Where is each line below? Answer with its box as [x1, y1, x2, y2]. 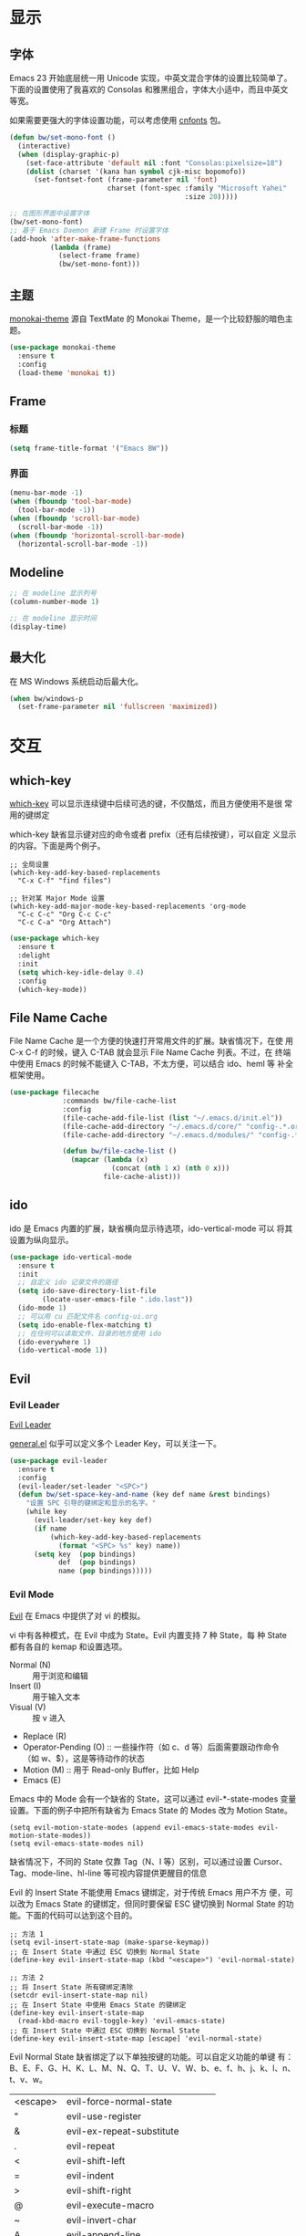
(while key [25, 1507, 67, 1517]
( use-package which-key [9, 934, 100, 944]
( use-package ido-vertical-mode [9, 1252, 132, 1261]
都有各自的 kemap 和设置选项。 [9, 1641, 127, 1652]
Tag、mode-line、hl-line [9, 1867, 102, 1878]
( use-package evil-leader [9, 1456, 107, 1465]
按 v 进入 [32, 1712, 66, 1723]
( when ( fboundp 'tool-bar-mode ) [9, 497, 132, 507]
